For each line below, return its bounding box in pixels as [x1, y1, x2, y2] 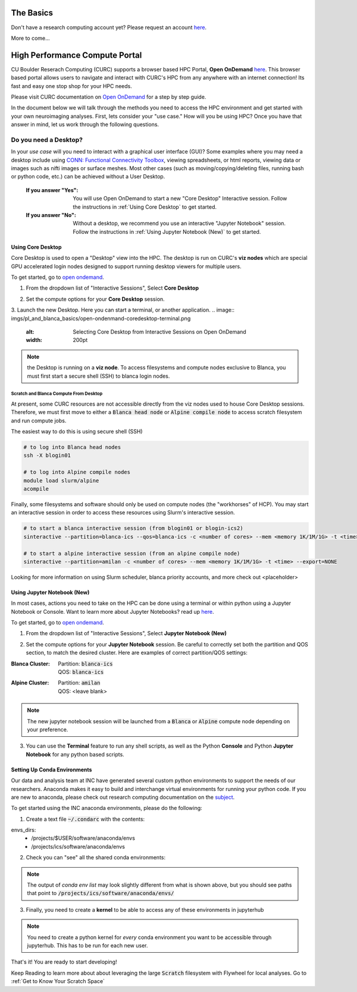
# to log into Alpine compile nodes [23, 469, 131, 476]
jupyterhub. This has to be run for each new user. [27, 942, 148, 949]
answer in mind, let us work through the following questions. [11, 121, 159, 128]
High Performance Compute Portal [11, 50, 142, 60]
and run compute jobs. [11, 417, 67, 424]
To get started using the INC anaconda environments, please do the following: [11, 805, 202, 812]
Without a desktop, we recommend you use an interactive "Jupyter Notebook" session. [73, 220, 286, 227]
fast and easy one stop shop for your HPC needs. [11, 82, 132, 89]
